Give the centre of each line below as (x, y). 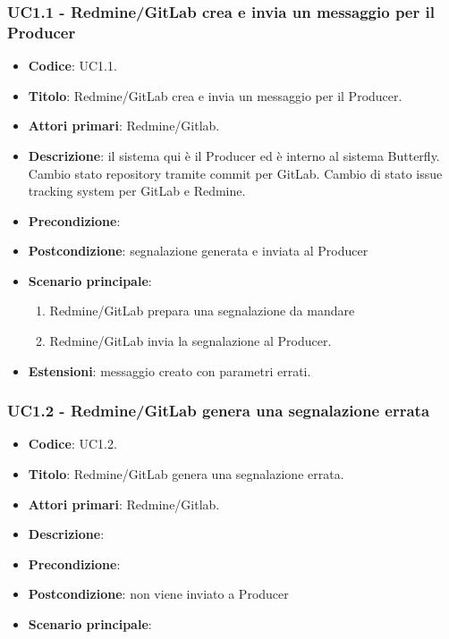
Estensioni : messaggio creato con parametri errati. (169, 370)
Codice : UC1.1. (72, 66)
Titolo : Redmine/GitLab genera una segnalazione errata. (186, 474)
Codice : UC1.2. (72, 444)
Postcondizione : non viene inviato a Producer (158, 594)
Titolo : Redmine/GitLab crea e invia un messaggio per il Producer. (215, 95)
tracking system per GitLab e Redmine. (137, 191)
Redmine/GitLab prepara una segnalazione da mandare (202, 311)
